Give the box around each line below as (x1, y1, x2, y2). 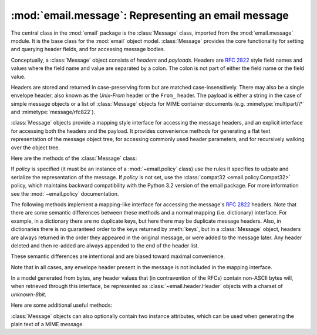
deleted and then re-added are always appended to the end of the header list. (11, 242, 200, 249)
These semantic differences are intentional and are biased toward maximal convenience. (11, 253, 225, 260)
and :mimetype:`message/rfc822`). (11, 109, 96, 116)
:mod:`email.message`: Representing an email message (11, 9, 289, 22)
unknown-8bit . (11, 291, 47, 298)
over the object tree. (11, 144, 60, 151)
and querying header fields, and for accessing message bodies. (11, 46, 166, 53)
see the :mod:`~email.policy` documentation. (11, 190, 119, 197)
